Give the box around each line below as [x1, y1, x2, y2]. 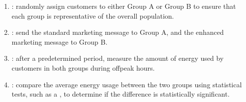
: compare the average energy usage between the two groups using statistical [11, 79, 242, 89]
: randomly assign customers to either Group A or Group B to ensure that [11, 1, 236, 11]
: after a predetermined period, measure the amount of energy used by [11, 53, 224, 63]
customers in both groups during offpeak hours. [11, 62, 155, 73]
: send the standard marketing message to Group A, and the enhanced [11, 27, 224, 37]
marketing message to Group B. [11, 36, 108, 47]
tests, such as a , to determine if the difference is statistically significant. [11, 89, 230, 99]
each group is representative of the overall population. [11, 10, 174, 21]
